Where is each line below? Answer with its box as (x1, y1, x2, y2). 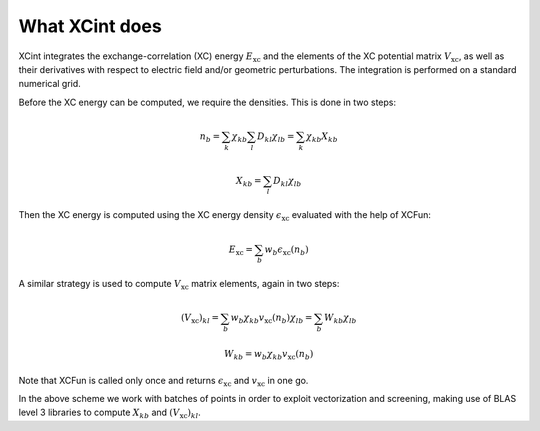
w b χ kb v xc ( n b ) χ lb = (230, 312, 313, 326)
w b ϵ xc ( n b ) (264, 243, 309, 257)
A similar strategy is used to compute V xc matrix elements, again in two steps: (18, 278, 340, 292)
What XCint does (18, 15, 162, 37)
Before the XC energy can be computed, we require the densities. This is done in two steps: (18, 96, 397, 108)
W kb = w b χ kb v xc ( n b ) (223, 348, 314, 362)
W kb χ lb (323, 312, 357, 326)
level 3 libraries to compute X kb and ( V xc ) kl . (18, 406, 202, 421)
